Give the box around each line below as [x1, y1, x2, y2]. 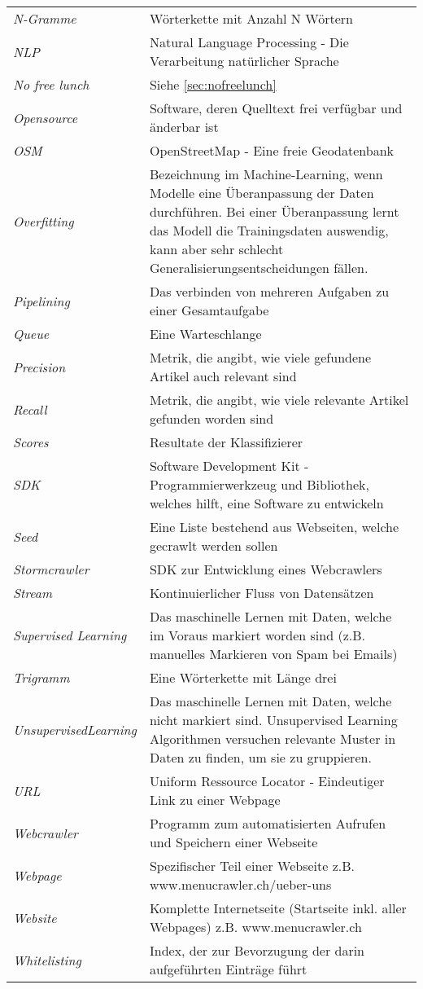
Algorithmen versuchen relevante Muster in [149, 729, 396, 748]
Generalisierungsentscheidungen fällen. [149, 258, 368, 277]
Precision [13, 357, 66, 376]
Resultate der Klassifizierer [149, 433, 303, 451]
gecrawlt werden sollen [149, 536, 278, 555]
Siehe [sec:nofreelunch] [149, 75, 277, 94]
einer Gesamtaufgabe [149, 301, 269, 319]
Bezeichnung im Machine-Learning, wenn [149, 165, 383, 183]
